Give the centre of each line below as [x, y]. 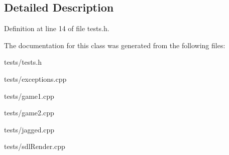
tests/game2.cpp [29, 113]
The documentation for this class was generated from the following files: [115, 45]
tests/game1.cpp [29, 96]
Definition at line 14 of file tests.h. [57, 28]
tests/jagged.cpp [29, 129]
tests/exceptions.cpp [35, 79]
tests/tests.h [23, 62]
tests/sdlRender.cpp [35, 146]
